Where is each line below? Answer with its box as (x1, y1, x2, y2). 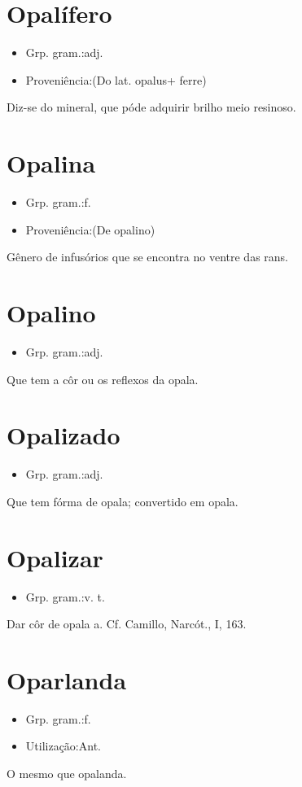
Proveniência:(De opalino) (25, 221, 155, 238)
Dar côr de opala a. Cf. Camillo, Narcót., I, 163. (7, 615, 247, 632)
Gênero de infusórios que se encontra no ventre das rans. (7, 248, 288, 265)
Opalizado (7, 418, 120, 452)
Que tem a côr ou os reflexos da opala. (7, 370, 199, 387)
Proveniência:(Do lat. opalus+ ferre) (25, 71, 207, 88)
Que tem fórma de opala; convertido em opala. (7, 492, 239, 509)
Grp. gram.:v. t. (25, 588, 105, 605)
